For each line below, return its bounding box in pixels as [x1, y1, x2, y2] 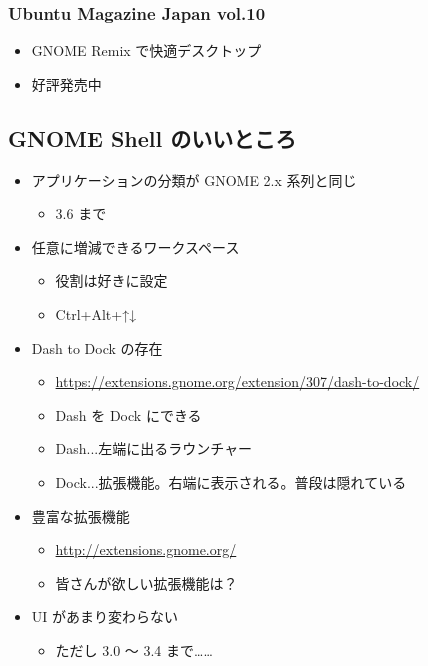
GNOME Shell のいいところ [8, 122, 297, 153]
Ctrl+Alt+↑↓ [55, 303, 137, 324]
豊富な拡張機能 [31, 505, 130, 526]
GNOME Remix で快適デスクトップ [31, 40, 262, 61]
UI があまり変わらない [31, 606, 179, 627]
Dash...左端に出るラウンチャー [55, 438, 253, 459]
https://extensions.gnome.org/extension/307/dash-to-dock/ [55, 371, 420, 392]
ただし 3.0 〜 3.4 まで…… [55, 639, 213, 660]
